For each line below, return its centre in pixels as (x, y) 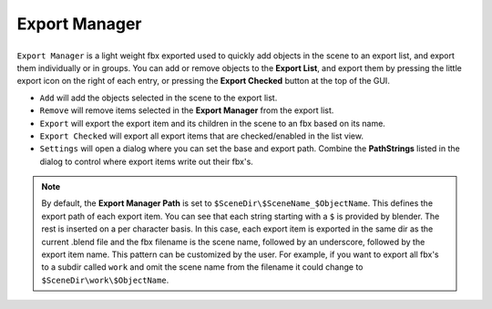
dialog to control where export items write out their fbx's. (147, 161)
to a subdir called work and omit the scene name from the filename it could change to (202, 267)
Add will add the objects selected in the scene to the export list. (159, 98)
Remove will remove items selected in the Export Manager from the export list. (187, 110)
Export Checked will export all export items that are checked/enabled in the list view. (202, 136)
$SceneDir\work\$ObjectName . (105, 280)
